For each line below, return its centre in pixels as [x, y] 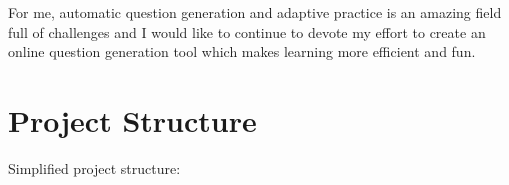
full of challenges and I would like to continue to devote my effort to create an [247, 31]
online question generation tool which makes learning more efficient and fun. [242, 51]
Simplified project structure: [94, 167]
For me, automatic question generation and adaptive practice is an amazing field [255, 12]
